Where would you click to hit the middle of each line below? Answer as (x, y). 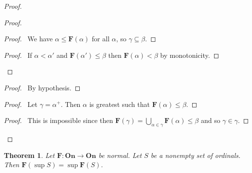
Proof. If (18, 55)
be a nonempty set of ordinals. (196, 155)
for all (101, 39)
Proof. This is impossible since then (59, 120)
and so (210, 120)
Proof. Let (21, 104)
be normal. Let (120, 155)
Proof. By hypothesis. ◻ (42, 87)
